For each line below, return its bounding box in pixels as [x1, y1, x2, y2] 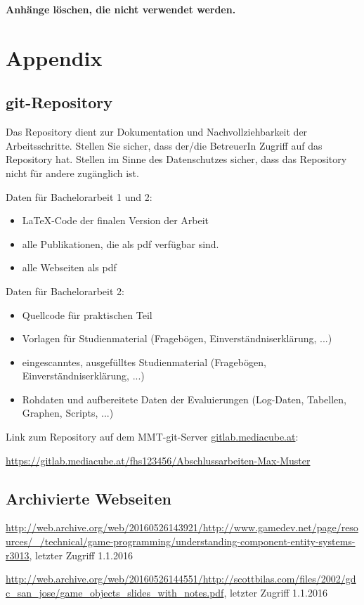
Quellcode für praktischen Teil [22, 307, 152, 322]
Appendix [6, 43, 103, 72]
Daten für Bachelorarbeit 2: [6, 283, 124, 298]
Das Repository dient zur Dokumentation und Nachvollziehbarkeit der [6, 124, 308, 139]
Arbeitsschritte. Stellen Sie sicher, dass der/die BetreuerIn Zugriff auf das [6, 138, 323, 152]
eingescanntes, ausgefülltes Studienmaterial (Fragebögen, [22, 354, 266, 369]
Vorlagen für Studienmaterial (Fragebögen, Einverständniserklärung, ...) [22, 331, 332, 346]
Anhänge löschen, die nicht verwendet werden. [6, 2, 236, 16]
